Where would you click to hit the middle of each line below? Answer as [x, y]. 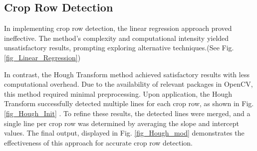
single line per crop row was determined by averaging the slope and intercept [122, 123]
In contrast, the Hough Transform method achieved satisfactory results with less [127, 74]
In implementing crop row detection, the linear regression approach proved [118, 28]
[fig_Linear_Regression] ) [42, 57]
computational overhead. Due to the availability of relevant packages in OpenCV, [128, 84]
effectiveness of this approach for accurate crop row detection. [98, 142]
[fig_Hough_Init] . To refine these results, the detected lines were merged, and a [127, 113]
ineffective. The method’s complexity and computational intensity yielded [117, 38]
